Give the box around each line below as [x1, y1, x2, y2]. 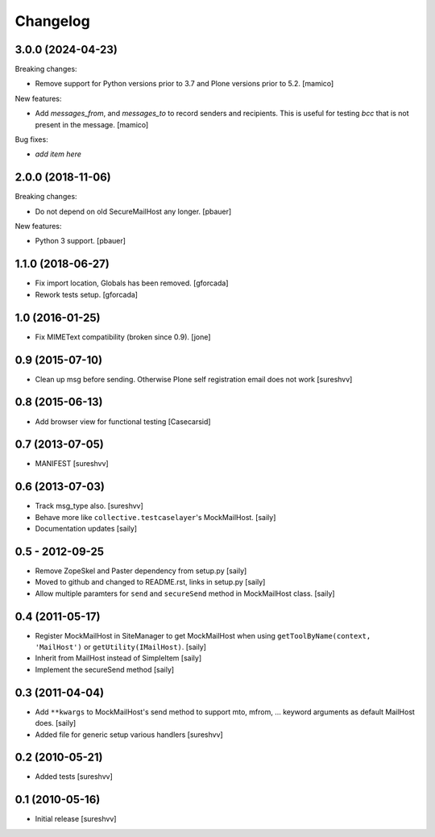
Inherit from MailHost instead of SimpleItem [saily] [35, 653, 201, 663]
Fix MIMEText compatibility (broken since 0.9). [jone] [35, 331, 211, 342]
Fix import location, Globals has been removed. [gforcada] [35, 278, 229, 288]
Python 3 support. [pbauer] [35, 236, 126, 246]
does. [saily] [35, 718, 77, 728]
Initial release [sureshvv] [35, 814, 117, 824]
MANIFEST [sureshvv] [35, 459, 109, 468]
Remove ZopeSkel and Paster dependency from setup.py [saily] [35, 566, 247, 576]
